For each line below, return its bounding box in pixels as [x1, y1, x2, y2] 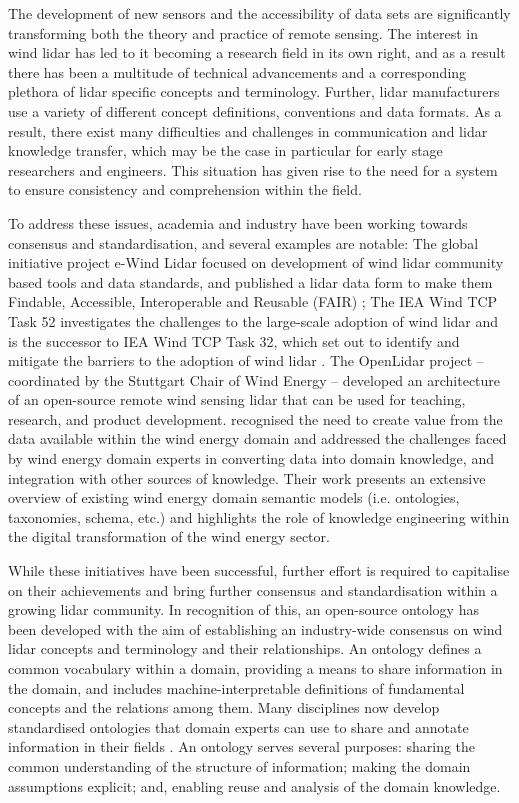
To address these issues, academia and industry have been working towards [8, 212, 468, 233]
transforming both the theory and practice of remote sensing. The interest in [8, 22, 478, 43]
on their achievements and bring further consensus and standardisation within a [8, 579, 498, 600]
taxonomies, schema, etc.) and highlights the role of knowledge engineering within [8, 506, 510, 527]
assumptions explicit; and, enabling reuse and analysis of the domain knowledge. [8, 775, 501, 796]
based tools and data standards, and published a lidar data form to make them [8, 271, 493, 292]
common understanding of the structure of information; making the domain [8, 755, 471, 776]
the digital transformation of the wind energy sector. [8, 526, 330, 547]
